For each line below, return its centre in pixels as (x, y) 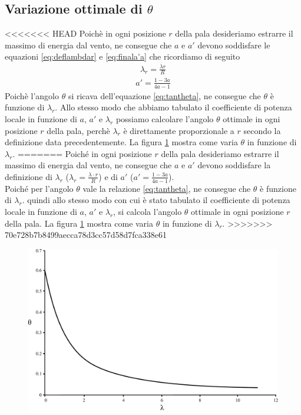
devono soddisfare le (234, 45)
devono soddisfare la (234, 165)
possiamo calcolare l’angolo (165, 118)
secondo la (262, 130)
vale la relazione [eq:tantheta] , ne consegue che (167, 188)
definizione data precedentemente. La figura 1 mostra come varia (121, 142)
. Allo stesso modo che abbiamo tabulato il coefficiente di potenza (173, 107)
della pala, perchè (78, 130)
